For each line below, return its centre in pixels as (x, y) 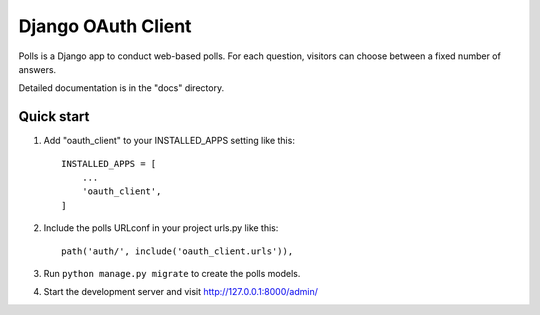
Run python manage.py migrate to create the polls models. (172, 273)
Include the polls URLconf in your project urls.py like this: (161, 228)
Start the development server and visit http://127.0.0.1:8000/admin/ (181, 292)
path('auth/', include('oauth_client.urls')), (177, 251)
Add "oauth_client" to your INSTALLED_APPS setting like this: (169, 141)
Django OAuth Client (105, 26)
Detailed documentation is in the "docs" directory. (121, 88)
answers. (37, 69)
